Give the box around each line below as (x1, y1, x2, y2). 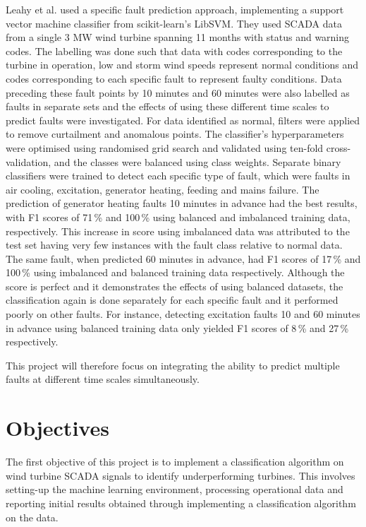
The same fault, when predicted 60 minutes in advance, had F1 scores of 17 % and (6, 251, 361, 266)
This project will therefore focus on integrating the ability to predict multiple (6, 357, 340, 372)
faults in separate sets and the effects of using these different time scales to (6, 99, 329, 114)
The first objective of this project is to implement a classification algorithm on (6, 454, 344, 469)
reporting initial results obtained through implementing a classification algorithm (6, 495, 356, 510)
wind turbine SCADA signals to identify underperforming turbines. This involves (6, 468, 355, 482)
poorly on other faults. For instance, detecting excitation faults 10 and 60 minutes (6, 307, 360, 321)
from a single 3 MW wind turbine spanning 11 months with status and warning (6, 30, 350, 45)
